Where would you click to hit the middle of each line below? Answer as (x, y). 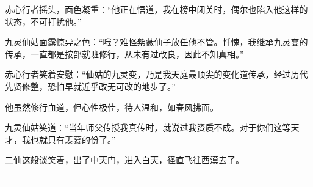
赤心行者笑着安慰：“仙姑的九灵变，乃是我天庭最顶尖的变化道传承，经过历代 (156, 74)
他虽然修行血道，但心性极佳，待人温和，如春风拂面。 (112, 107)
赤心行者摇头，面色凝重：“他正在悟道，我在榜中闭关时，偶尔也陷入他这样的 (156, 9)
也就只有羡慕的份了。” (73, 139)
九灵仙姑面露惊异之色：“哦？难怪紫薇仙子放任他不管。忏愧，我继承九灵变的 (156, 42)
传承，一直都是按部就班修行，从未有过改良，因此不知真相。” (124, 53)
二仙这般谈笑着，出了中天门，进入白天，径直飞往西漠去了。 (124, 160)
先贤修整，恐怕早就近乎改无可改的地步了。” (90, 86)
